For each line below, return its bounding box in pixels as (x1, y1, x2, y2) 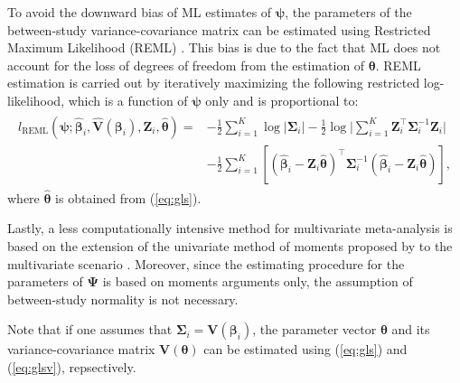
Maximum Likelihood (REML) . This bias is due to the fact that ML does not (7, 38, 441, 57)
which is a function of (68, 90, 188, 109)
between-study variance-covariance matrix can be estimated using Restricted (7, 20, 431, 39)
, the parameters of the (285, 3, 412, 21)
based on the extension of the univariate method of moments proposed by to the (7, 237, 453, 256)
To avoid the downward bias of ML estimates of (7, 3, 272, 21)
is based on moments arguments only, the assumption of (102, 272, 413, 291)
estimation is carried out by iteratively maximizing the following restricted (7, 73, 420, 92)
